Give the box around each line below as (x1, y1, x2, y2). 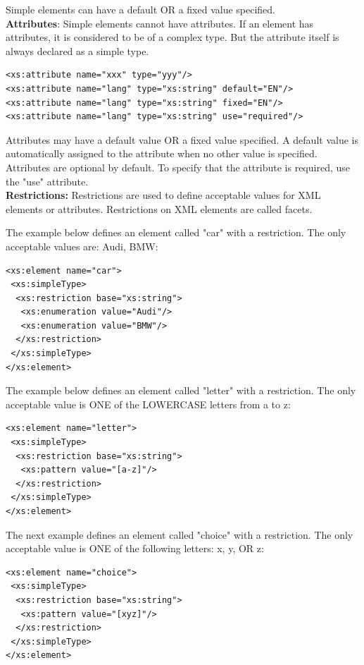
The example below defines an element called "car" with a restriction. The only (6, 225, 346, 240)
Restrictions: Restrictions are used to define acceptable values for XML (6, 188, 321, 202)
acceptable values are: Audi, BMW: (6, 238, 158, 253)
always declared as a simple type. (6, 43, 149, 58)
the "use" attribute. (6, 173, 89, 188)
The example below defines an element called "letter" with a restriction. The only (6, 383, 356, 398)
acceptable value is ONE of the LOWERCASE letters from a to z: (6, 396, 291, 411)
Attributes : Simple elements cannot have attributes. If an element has (6, 16, 314, 30)
